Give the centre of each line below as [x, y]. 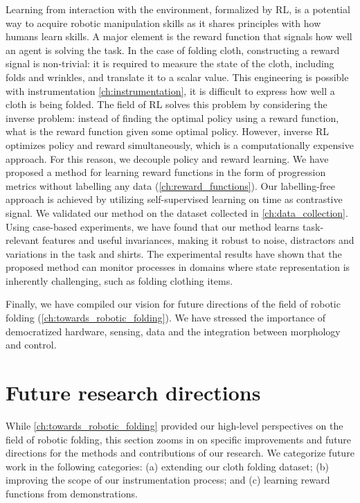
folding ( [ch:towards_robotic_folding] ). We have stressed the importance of [166, 318]
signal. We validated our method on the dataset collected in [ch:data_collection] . [177, 212]
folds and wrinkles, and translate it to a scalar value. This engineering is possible [177, 77]
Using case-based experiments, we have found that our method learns [153, 226]
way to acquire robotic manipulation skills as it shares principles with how [163, 23]
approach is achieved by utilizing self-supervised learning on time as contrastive [174, 199]
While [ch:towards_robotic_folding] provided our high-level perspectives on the [174, 425]
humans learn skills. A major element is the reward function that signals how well [179, 36]
